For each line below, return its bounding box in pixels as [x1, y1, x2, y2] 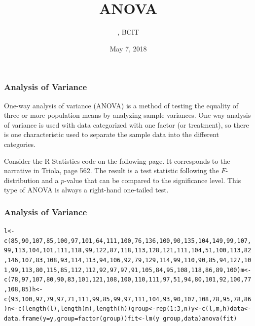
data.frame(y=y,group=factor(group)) [4, 315, 128, 323]
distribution [4, 175, 39, 185]
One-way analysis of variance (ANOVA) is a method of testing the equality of [4, 100, 239, 110]
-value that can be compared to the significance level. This [64, 175, 241, 185]
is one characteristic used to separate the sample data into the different [4, 129, 219, 140]
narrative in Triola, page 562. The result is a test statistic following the [4, 165, 219, 176]
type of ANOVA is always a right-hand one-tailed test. [4, 185, 169, 195]
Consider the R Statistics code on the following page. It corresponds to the [4, 155, 230, 166]
